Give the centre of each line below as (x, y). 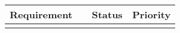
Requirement (41, 14)
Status (107, 14)
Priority (151, 14)
